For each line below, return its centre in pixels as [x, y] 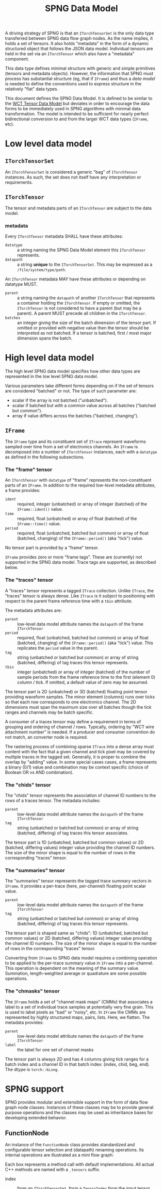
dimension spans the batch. [45, 338]
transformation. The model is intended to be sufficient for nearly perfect [77, 114]
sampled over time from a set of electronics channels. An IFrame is [72, 447]
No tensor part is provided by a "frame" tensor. [52, 548]
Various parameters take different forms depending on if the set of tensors [80, 386]
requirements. [19, 182]
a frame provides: [23, 490]
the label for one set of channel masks [55, 1050]
